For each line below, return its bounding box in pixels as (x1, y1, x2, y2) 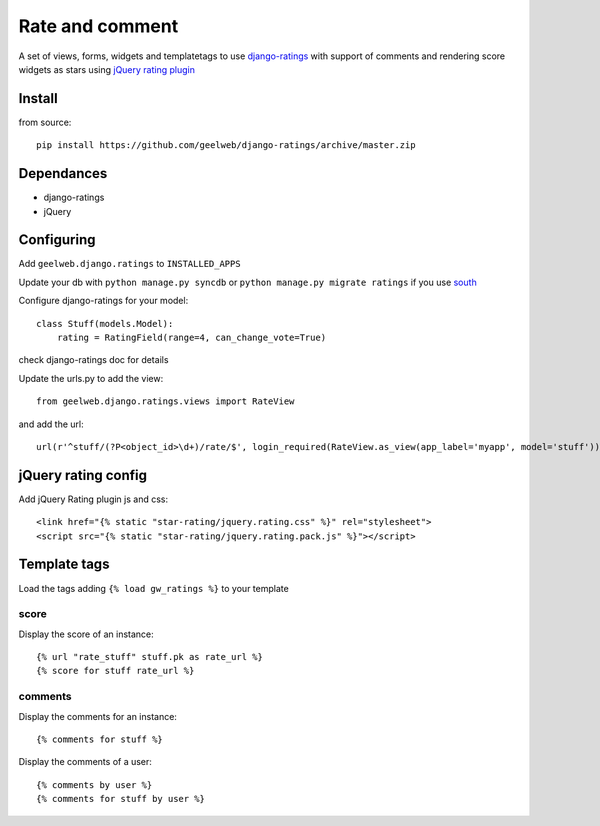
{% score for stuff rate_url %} (36, 665, 195, 677)
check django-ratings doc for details (18, 354, 169, 366)
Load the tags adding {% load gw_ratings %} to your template (18, 582, 289, 594)
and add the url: (18, 418, 84, 430)
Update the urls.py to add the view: (18, 372, 164, 384)
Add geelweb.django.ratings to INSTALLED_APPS (18, 258, 241, 270)
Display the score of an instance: (18, 628, 154, 640)
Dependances (18, 165, 108, 182)
